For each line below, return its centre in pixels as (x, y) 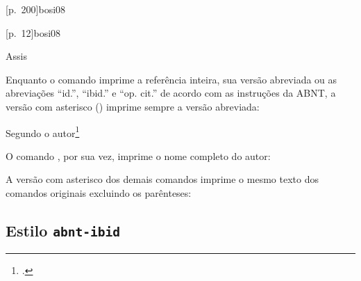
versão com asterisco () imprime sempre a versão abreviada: (133, 106)
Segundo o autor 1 (43, 131)
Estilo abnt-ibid (63, 230)
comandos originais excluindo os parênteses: (99, 193)
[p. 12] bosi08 (33, 32)
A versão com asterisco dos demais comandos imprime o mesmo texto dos (162, 179)
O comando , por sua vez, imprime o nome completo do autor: (138, 155)
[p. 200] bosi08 (36, 9)
